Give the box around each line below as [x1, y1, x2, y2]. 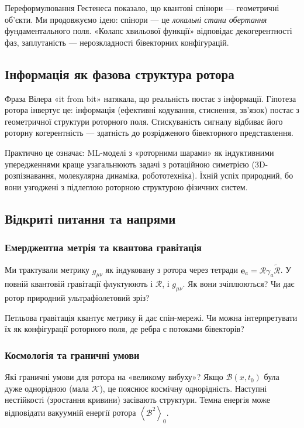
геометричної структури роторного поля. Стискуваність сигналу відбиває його [5, 115, 283, 127]
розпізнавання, [5, 169, 57, 182]
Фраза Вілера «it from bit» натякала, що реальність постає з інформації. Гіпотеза [5, 92, 296, 104]
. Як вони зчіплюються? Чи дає [182, 278, 295, 290]
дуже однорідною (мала [5, 382, 89, 394]
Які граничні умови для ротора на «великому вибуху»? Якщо [5, 371, 223, 383]
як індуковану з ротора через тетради [105, 263, 238, 276]
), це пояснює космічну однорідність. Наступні [99, 382, 267, 394]
